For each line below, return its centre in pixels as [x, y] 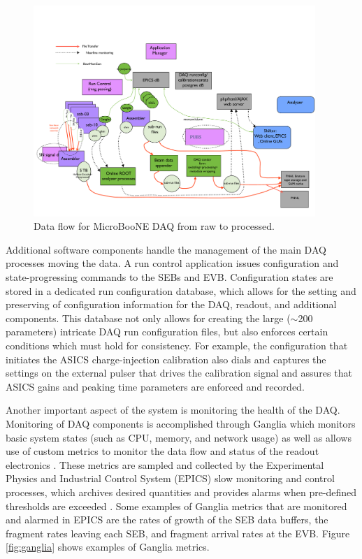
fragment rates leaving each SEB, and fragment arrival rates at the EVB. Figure [178, 533]
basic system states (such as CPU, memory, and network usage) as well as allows [179, 437]
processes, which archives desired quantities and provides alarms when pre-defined [181, 492]
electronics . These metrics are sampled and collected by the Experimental [165, 464]
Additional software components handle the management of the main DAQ [166, 249]
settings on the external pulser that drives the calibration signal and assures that [179, 373]
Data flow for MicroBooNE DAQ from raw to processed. [154, 226]
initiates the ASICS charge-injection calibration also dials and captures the [166, 359]
